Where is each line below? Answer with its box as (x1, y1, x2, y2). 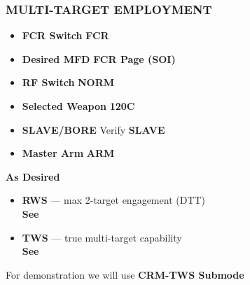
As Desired (6, 169, 60, 183)
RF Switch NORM (22, 75, 115, 90)
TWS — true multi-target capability (22, 230, 182, 244)
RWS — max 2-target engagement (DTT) (22, 193, 206, 207)
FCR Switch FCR (22, 28, 109, 43)
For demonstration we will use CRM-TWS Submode (6, 267, 244, 281)
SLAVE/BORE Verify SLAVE (22, 122, 165, 137)
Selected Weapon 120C (22, 99, 135, 113)
